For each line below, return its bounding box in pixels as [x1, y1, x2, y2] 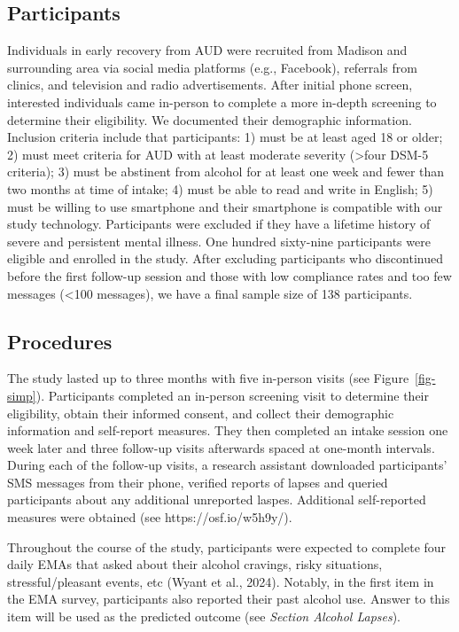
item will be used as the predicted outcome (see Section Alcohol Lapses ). [7, 607, 401, 626]
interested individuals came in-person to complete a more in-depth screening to [7, 92, 437, 111]
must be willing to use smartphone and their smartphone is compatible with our [7, 197, 443, 215]
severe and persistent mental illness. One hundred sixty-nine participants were [7, 231, 431, 250]
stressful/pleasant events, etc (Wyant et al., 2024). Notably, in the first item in [7, 572, 434, 590]
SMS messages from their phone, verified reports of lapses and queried [7, 472, 388, 491]
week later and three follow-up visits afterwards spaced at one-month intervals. [7, 438, 435, 456]
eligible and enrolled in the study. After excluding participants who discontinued [7, 249, 443, 268]
